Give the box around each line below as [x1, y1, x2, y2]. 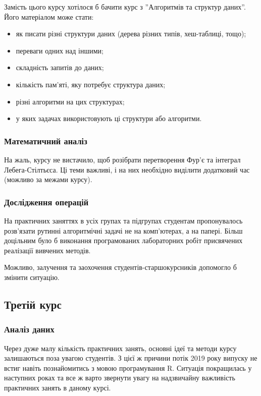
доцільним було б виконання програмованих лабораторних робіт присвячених [4, 235, 243, 246]
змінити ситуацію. [4, 271, 60, 282]
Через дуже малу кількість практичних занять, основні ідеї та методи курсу [4, 343, 237, 353]
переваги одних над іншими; [16, 45, 104, 55]
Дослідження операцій [4, 195, 89, 208]
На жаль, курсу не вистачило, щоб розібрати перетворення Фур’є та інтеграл [4, 154, 241, 164]
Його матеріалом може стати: [4, 11, 94, 22]
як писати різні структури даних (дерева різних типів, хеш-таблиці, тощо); [16, 28, 246, 39]
